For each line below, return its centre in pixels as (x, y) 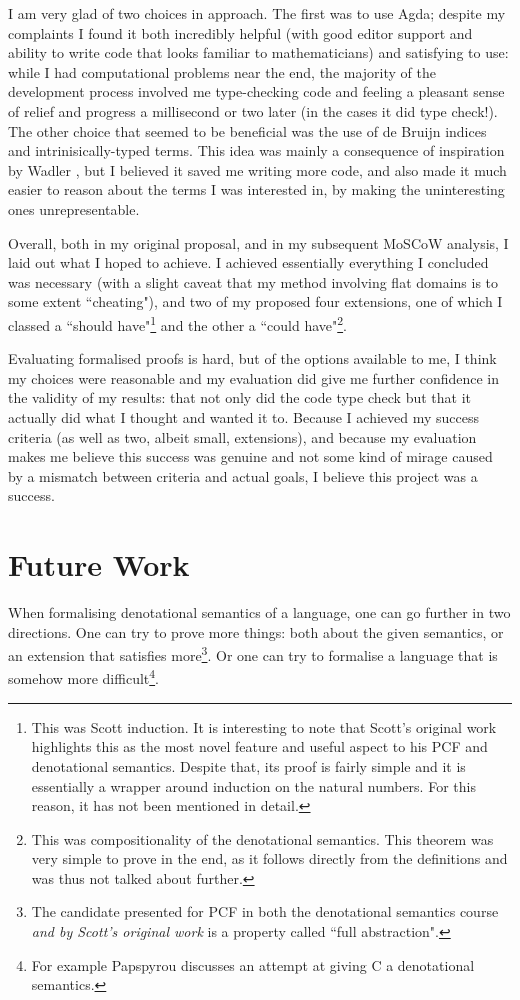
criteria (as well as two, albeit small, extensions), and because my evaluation (242, 436)
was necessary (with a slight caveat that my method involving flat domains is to (253, 281)
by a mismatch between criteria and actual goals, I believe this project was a (243, 475)
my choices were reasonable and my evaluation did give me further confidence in (254, 377)
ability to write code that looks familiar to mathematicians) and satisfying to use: (258, 52)
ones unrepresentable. (74, 208)
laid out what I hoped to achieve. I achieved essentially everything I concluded (248, 262)
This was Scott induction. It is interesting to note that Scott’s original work (264, 726)
